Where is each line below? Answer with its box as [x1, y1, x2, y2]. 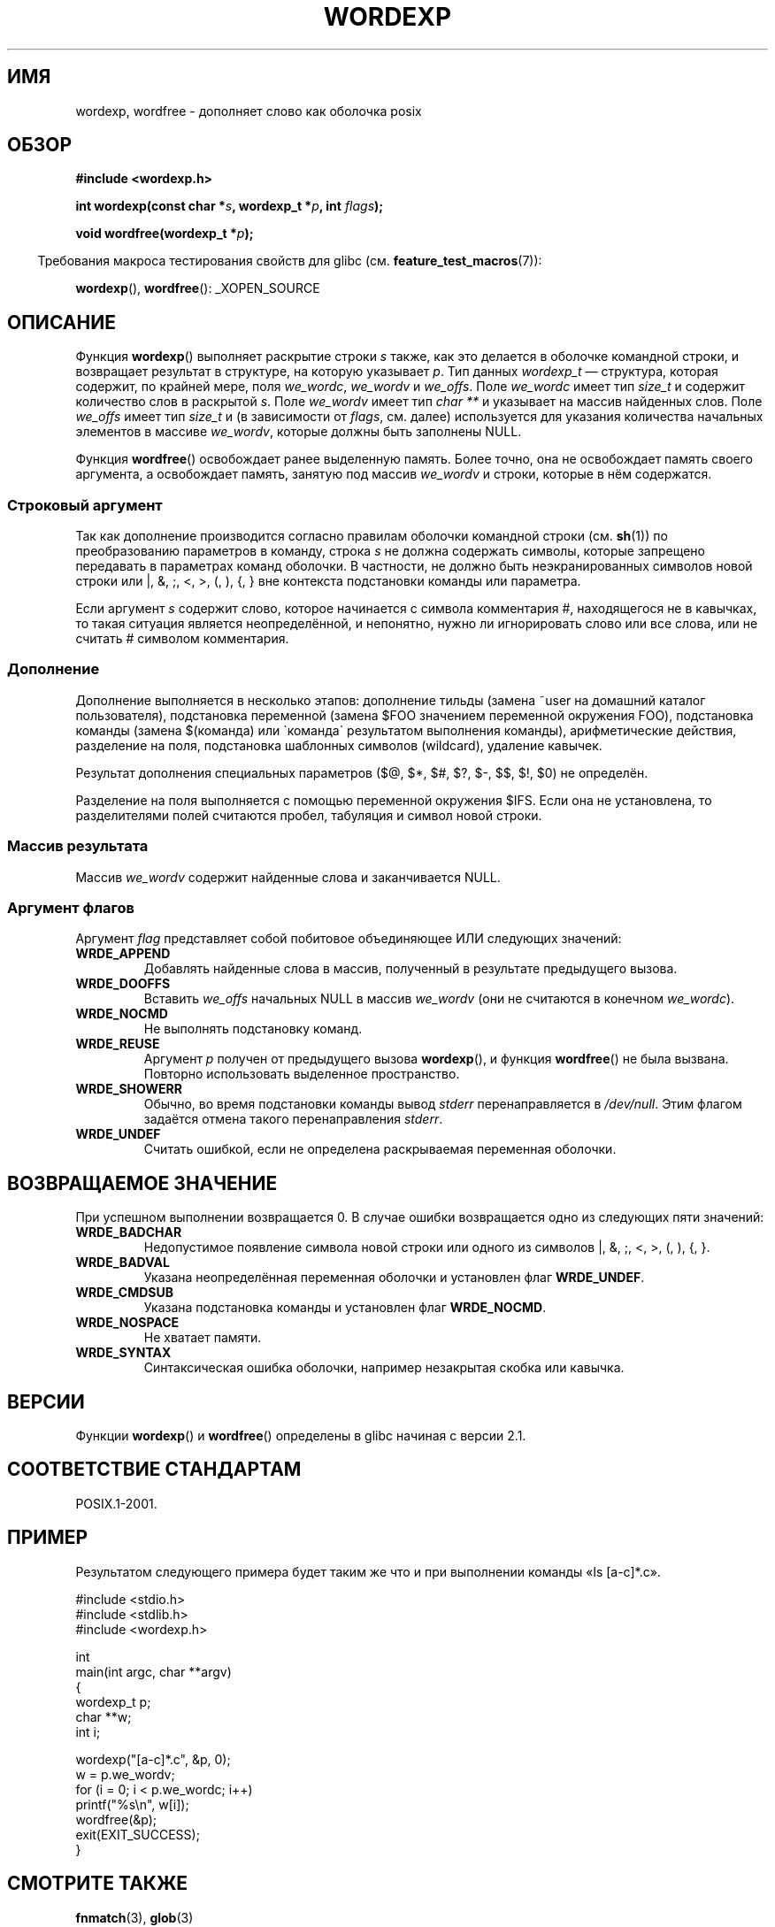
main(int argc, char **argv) [75, 1663, 232, 1679]
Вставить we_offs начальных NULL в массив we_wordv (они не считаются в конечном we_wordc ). [143, 991, 735, 1007]
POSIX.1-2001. [75, 1495, 157, 1511]
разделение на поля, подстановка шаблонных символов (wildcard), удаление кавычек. [75, 737, 602, 753]
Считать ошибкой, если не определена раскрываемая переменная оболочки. [143, 1141, 617, 1157]
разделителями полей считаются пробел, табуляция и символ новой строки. [75, 807, 542, 823]
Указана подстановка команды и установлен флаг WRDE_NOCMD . [143, 1300, 547, 1316]
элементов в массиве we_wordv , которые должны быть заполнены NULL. [75, 424, 522, 440]
